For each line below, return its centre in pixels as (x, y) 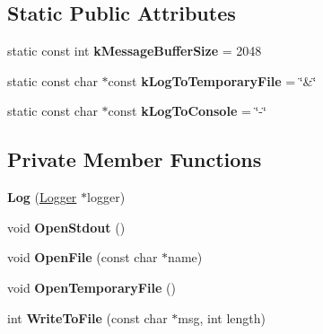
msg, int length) (222, 317)
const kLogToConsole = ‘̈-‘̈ (187, 111)
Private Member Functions (135, 159)
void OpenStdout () (66, 227)
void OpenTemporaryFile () (92, 287)
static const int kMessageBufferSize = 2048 (135, 51)
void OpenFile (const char (83, 257)
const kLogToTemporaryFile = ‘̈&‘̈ (212, 80)
